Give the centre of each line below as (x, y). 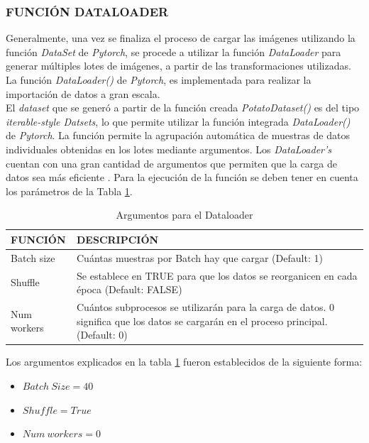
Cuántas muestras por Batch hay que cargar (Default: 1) (200, 257)
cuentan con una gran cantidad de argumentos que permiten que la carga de (171, 163)
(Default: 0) (102, 335)
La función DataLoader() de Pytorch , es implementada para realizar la (159, 80)
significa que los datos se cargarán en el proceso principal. (202, 321)
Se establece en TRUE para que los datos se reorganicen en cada (217, 275)
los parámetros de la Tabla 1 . (69, 191)
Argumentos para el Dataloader (184, 215)
